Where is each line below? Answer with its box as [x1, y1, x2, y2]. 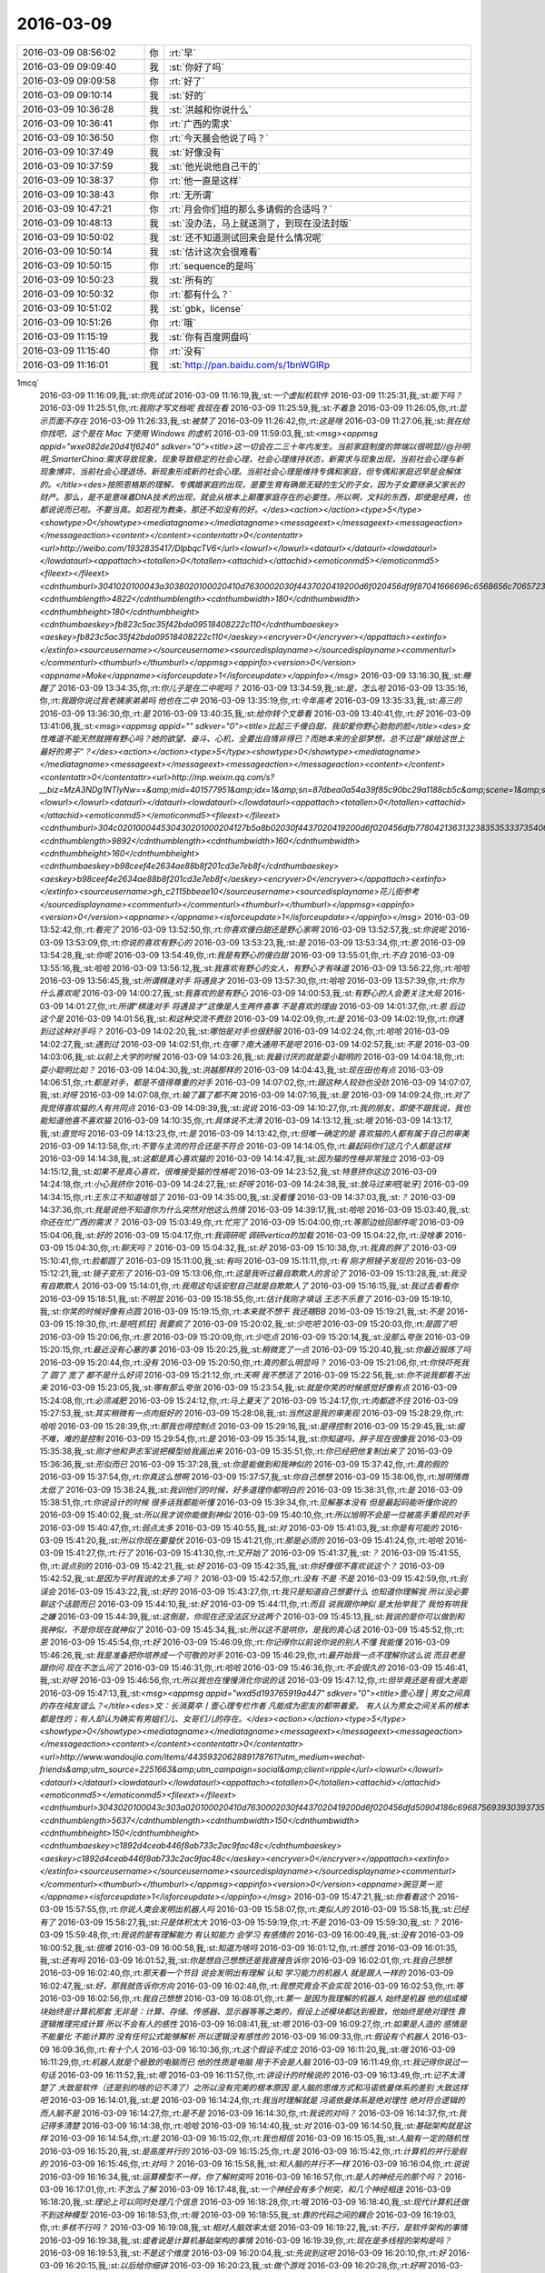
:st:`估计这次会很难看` [168, 245, 261, 258]
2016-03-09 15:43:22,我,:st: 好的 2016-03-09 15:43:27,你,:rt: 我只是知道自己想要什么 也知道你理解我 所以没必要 [57, 1586, 469, 1597]
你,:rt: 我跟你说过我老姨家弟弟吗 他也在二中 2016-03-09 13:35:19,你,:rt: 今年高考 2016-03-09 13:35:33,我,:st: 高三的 [39, 696, 462, 706]
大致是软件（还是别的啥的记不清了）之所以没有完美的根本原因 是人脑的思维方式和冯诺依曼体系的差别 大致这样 [57, 2082, 468, 2093]
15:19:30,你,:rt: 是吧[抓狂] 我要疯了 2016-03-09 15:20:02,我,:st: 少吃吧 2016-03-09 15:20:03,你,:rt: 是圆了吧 [64, 1318, 458, 1329]
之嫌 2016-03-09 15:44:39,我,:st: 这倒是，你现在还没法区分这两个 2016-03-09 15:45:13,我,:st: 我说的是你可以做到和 [39, 1611, 465, 1622]
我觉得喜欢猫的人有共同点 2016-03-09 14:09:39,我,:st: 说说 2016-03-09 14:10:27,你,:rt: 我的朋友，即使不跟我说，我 [39, 1102, 463, 1113]
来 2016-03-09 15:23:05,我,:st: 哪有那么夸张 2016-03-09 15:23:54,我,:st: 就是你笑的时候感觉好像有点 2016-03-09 [39, 1382, 458, 1393]
